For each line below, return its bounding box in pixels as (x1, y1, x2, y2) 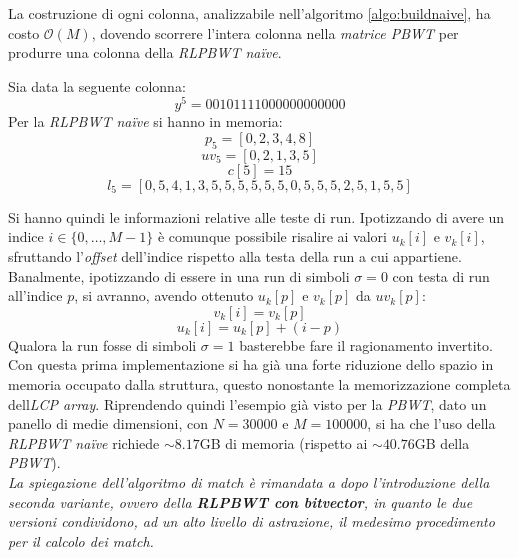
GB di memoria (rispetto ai (199, 432, 368, 453)
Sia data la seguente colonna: (8, 75, 186, 96)
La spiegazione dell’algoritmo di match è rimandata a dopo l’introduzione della (8, 471, 490, 492)
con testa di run (392, 265, 490, 286)
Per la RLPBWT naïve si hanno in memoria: (8, 111, 283, 132)
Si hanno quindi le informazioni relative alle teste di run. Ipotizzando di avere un (8, 206, 505, 227)
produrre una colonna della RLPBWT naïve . (8, 42, 282, 63)
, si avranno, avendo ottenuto (74, 285, 254, 306)
